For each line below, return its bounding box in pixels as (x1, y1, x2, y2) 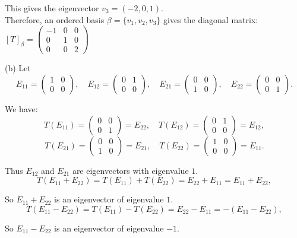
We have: (5, 102, 38, 115)
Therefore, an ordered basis (5, 13, 105, 26)
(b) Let (5, 62, 31, 74)
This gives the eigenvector (5, 2, 99, 14)
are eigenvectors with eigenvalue (72, 164, 189, 176)
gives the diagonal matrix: (163, 13, 258, 26)
